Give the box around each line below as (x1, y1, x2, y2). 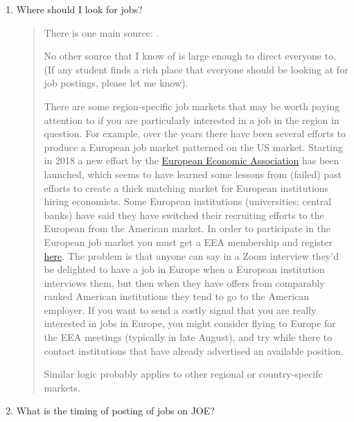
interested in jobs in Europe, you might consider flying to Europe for (44, 316, 336, 331)
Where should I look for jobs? (16, 2, 143, 16)
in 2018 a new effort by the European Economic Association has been (44, 153, 339, 168)
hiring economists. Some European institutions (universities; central (44, 194, 332, 209)
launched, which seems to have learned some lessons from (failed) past (44, 166, 342, 181)
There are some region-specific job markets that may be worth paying (44, 98, 340, 113)
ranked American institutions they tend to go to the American (44, 289, 310, 304)
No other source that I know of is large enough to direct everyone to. (44, 49, 337, 63)
